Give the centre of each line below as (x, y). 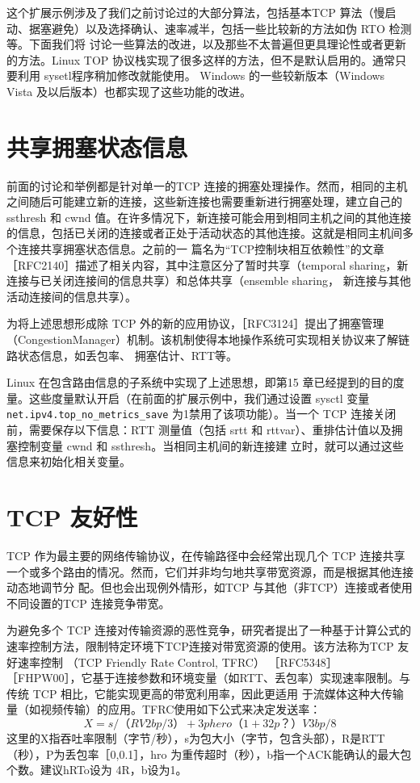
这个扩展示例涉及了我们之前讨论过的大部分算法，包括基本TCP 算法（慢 (196, 12)
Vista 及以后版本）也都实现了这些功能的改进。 (129, 91)
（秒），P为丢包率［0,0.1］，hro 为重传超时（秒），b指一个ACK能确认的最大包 (209, 754)
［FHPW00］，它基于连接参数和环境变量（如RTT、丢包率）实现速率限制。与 (208, 678)
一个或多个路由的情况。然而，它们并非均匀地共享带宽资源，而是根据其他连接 (210, 571)
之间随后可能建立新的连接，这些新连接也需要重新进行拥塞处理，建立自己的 (204, 201)
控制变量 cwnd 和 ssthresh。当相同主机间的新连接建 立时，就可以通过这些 (210, 445)
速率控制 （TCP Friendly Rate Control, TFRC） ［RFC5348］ (177, 662)
